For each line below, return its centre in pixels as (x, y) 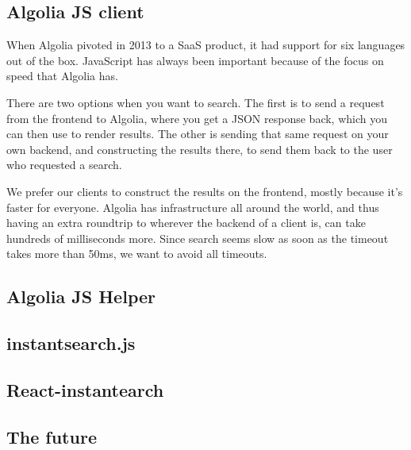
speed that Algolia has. (62, 76)
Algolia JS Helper (81, 296)
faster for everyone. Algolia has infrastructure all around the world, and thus (193, 207)
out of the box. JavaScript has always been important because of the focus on (195, 60)
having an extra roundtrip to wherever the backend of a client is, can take (186, 223)
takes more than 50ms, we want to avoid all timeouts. (137, 254)
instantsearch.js (71, 343)
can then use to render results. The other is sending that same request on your (198, 134)
